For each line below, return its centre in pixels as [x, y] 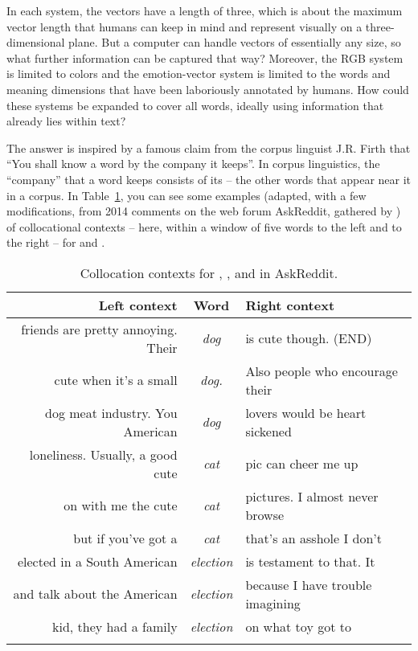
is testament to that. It [310, 561]
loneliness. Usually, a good [103, 454]
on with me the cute [121, 506]
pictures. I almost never [312, 496]
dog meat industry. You [111, 412]
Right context [290, 305]
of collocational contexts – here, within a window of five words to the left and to [204, 226]
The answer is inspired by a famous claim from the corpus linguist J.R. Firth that [209, 147]
